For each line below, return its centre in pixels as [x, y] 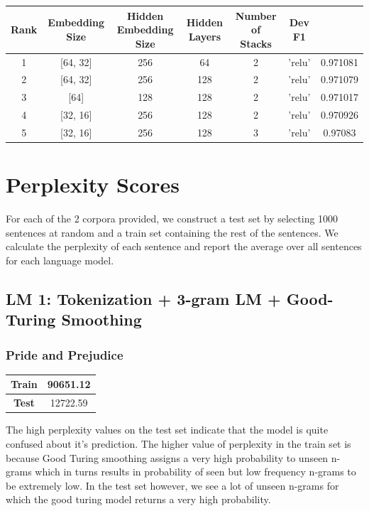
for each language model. [60, 260]
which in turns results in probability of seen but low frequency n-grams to [195, 472]
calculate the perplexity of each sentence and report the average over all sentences [184, 246]
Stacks [256, 43]
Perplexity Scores [93, 184]
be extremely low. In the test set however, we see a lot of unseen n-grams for [172, 485]
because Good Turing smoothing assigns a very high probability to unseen [167, 457]
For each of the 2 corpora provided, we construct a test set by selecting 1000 [172, 219]
